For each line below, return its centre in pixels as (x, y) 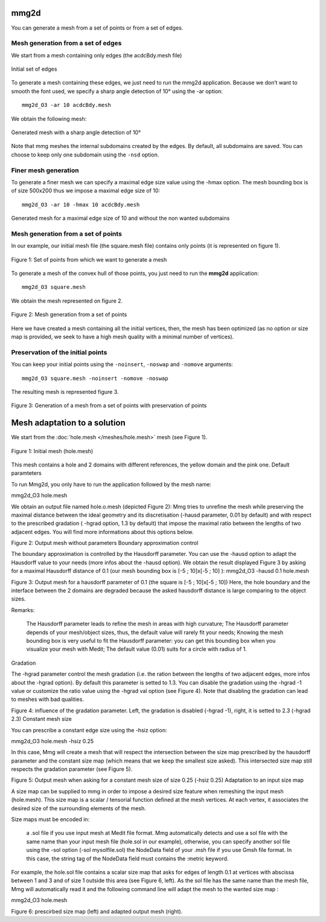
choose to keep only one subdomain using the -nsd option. (85, 155)
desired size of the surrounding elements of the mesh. (78, 808)
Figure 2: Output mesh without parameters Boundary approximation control (105, 543)
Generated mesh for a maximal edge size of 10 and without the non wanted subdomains (120, 218)
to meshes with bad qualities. (48, 699)
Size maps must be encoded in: (50, 819)
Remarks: (23, 610)
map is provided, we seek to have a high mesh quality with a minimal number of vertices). (123, 337)
